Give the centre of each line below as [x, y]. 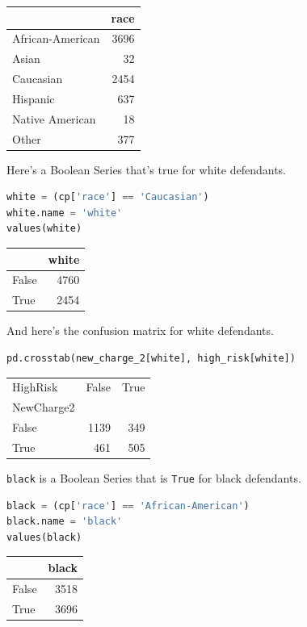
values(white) [44, 229]
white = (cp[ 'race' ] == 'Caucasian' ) [108, 197]
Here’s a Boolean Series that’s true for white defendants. [146, 169]
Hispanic [34, 98]
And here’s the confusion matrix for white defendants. [140, 330]
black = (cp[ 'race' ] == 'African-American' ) [128, 506]
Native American [54, 118]
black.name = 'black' [65, 522]
